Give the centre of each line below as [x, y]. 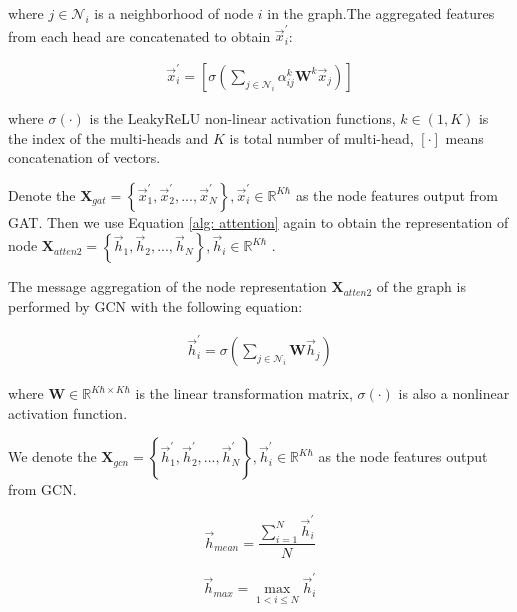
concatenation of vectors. [84, 157]
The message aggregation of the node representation [167, 286]
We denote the [52, 456]
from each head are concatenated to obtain [139, 35]
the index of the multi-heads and [108, 137]
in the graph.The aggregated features [381, 13]
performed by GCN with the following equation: [155, 305]
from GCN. [42, 489]
